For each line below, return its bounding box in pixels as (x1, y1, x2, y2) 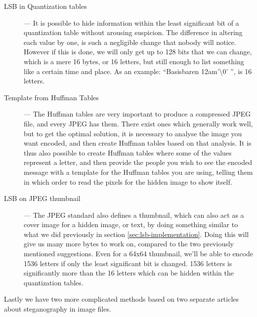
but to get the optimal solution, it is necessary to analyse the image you (24, 128, 242, 138)
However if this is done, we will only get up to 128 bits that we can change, (24, 46, 252, 57)
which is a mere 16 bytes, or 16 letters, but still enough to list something (24, 56, 244, 66)
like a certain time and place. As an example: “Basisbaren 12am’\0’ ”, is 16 (24, 66, 252, 76)
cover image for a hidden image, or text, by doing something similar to (24, 219, 238, 230)
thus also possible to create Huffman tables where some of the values (24, 147, 232, 158)
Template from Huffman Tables (4, 92, 99, 102)
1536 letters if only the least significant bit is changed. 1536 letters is (24, 258, 232, 268)
